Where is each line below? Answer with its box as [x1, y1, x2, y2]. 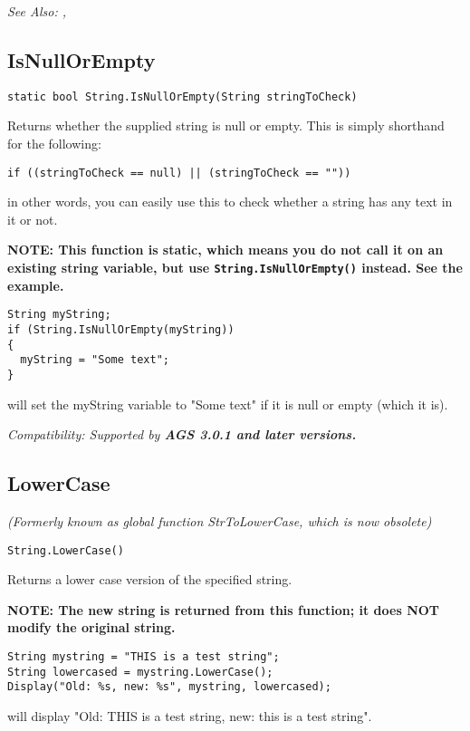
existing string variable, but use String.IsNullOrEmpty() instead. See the [7, 258, 463, 277]
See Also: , [7, 2, 66, 20]
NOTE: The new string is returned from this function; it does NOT [7, 600, 440, 619]
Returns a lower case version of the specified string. [7, 570, 293, 589]
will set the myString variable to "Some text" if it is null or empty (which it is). [7, 394, 448, 413]
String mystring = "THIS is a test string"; [7, 650, 280, 664]
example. [7, 275, 64, 294]
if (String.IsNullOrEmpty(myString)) [7, 322, 235, 336]
